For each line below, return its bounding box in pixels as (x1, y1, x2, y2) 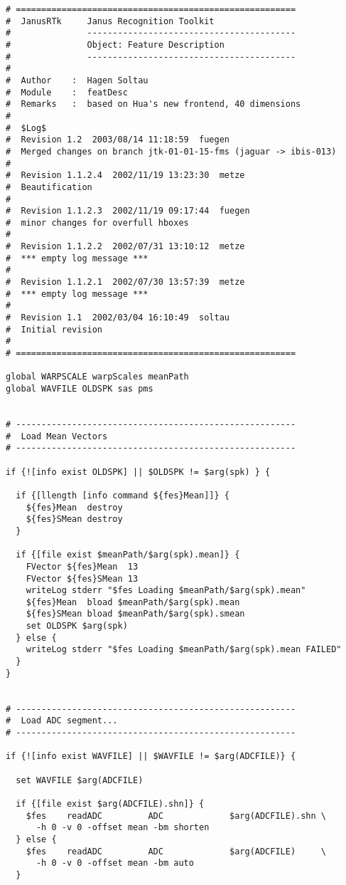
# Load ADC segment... (6, 716, 118, 726)
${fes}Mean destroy (26, 502, 123, 513)
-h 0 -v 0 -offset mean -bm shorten (36, 822, 210, 833)
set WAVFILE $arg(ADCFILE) (16, 775, 144, 785)
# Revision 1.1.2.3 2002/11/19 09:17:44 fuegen (6, 206, 250, 216)
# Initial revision (6, 324, 103, 335)
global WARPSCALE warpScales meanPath (6, 372, 189, 382)
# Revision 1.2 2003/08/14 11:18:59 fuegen (6, 135, 229, 145)
